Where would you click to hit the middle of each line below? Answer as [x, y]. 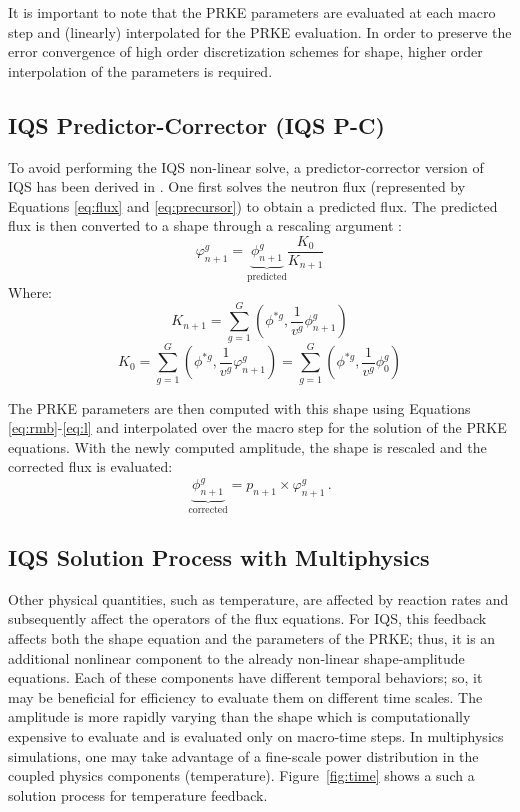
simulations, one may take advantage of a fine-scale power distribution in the [243, 755]
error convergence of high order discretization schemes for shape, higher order [245, 51]
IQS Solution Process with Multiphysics [219, 557]
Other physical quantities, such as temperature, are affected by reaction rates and [258, 598]
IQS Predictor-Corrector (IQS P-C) [196, 124]
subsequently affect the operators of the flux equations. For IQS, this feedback [247, 618]
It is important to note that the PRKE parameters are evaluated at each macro [252, 12]
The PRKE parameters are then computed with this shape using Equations [239, 407]
